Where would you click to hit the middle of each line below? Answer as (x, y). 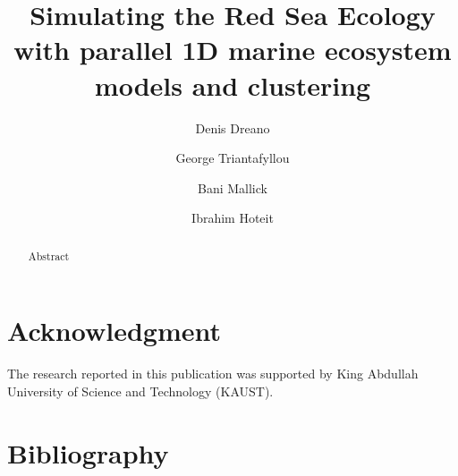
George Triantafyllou (233, 158)
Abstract (49, 255)
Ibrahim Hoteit (233, 218)
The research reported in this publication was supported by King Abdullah (213, 374)
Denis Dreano (233, 127)
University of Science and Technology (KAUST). (140, 391)
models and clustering (233, 85)
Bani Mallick (233, 187)
